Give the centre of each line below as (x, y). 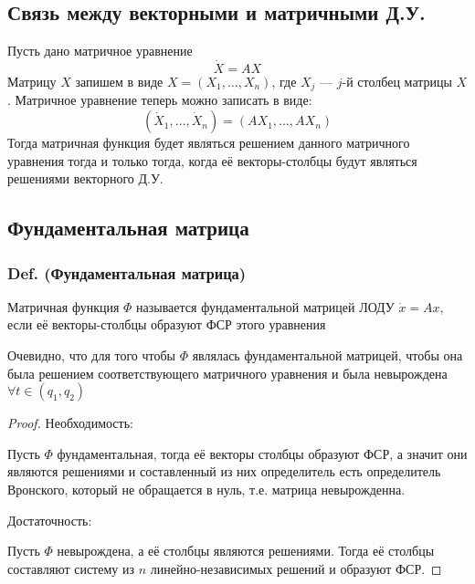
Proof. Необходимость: (70, 423)
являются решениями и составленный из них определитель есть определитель (224, 471)
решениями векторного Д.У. (85, 178)
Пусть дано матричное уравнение (100, 51)
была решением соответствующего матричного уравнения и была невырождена (227, 373)
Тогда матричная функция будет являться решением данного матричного (209, 143)
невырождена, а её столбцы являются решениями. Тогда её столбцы (246, 551)
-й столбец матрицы (397, 82)
